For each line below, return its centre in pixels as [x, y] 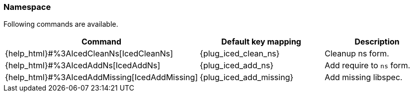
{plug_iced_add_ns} [237, 66]
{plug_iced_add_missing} [247, 77]
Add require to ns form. [368, 66]
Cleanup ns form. [357, 54]
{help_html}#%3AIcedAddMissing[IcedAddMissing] [102, 77]
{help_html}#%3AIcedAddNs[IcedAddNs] [83, 66]
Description [377, 42]
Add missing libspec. [364, 77]
